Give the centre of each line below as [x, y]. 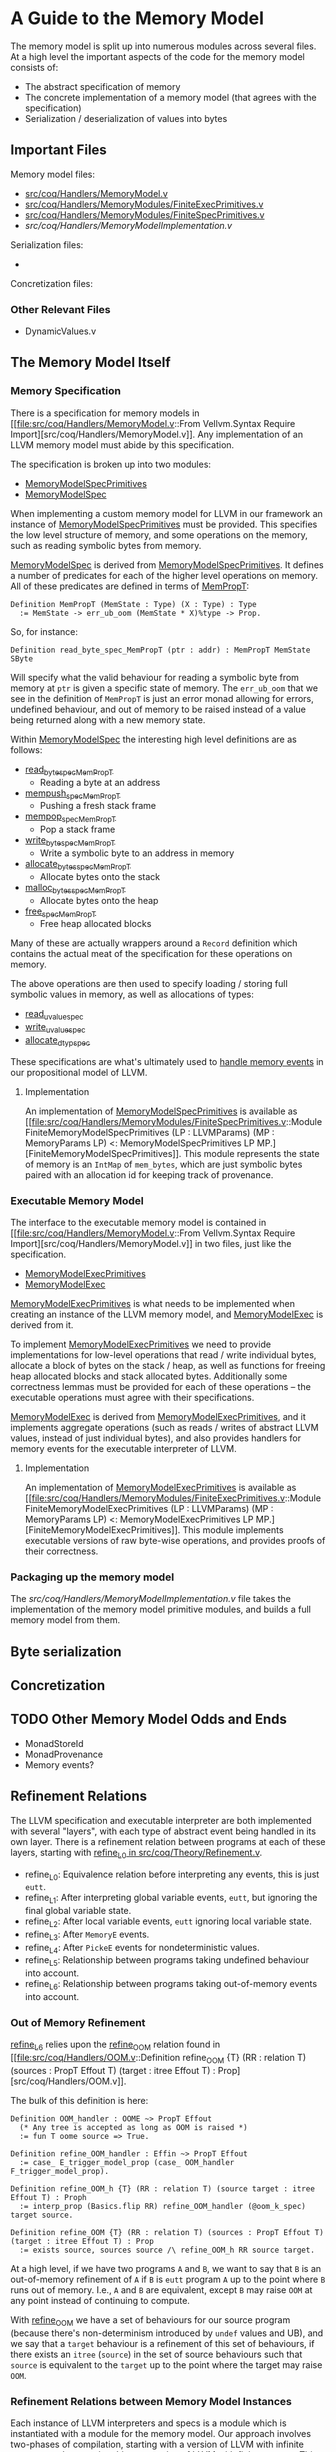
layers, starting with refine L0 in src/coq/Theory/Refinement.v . [136, 1853]
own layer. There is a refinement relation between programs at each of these [168, 1841]
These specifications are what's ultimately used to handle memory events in [167, 1061]
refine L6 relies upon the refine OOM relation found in [115, 2045]
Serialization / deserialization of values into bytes [126, 118]
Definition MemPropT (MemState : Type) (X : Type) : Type [133, 604]
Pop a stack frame [77, 829]
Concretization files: [51, 283]
